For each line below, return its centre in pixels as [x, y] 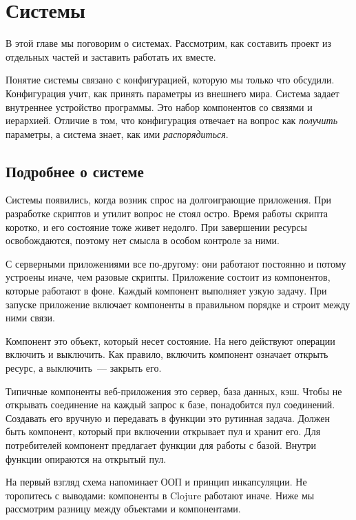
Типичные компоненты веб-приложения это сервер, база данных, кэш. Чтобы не [174, 391]
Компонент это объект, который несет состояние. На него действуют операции [170, 340]
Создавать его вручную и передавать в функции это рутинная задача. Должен [168, 418]
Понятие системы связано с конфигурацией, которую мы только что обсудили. [170, 80]
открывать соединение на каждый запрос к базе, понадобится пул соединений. [170, 404]
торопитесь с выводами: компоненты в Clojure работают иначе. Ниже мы [160, 495]
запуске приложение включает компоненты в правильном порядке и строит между [178, 304]
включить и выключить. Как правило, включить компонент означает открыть [167, 354]
